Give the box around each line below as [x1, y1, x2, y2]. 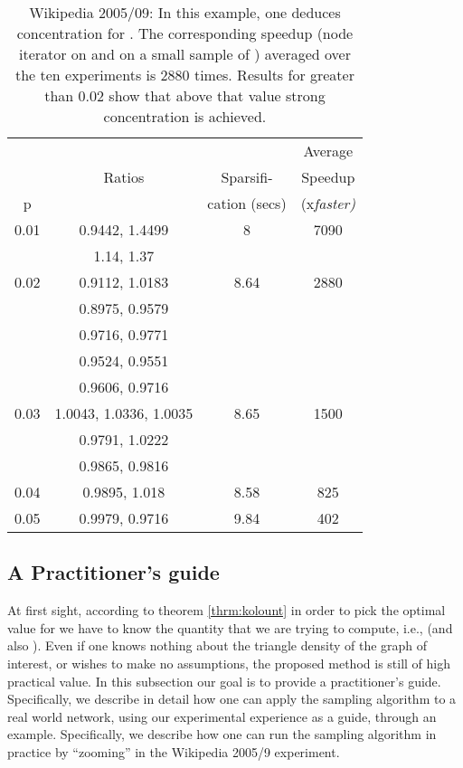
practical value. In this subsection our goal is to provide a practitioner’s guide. [7, 671, 441, 690]
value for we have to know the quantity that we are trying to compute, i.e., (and [7, 618, 453, 637]
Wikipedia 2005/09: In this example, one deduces [29, 2, 341, 23]
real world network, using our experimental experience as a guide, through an [7, 706, 437, 725]
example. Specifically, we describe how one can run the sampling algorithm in [7, 725, 437, 744]
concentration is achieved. [103, 106, 267, 127]
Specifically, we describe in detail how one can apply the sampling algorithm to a [7, 689, 457, 708]
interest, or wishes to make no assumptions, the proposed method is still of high [7, 653, 451, 672]
